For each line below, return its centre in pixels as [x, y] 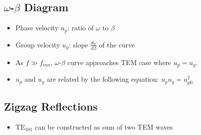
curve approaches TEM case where [119, 62]
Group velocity [38, 44]
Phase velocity [37, 28]
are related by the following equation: [103, 79]
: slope [78, 44]
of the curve [117, 44]
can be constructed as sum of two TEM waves [104, 126]
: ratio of [80, 28]
